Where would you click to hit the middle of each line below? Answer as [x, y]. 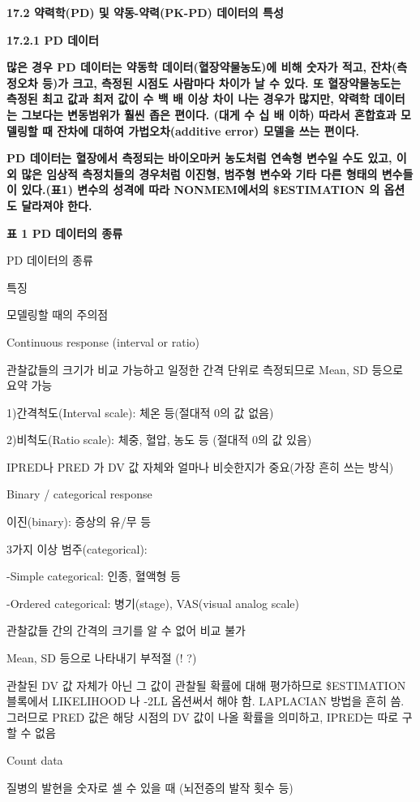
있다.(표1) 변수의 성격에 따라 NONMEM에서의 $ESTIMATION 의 [201, 190]
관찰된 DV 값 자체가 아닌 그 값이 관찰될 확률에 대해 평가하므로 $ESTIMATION [206, 685]
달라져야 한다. [57, 205]
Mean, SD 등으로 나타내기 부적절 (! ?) [102, 658]
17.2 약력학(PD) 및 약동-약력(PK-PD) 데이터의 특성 [145, 12]
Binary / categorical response [79, 494]
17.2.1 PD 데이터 [53, 39]
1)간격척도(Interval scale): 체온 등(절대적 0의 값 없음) [140, 412]
